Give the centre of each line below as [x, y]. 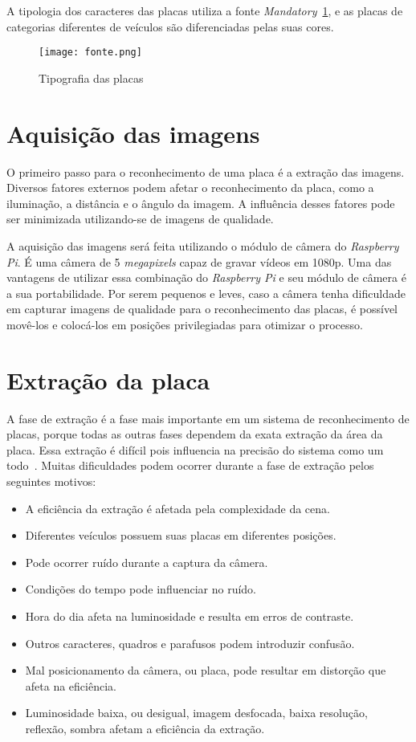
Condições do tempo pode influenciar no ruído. [141, 589]
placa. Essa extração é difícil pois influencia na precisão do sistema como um [195, 449]
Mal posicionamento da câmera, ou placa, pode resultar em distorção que [206, 670]
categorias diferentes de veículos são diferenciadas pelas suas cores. [170, 26]
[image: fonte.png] [90, 53]
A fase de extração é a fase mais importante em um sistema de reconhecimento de [208, 418]
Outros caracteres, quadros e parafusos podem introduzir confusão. [190, 643]
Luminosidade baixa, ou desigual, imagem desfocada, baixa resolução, [196, 713]
